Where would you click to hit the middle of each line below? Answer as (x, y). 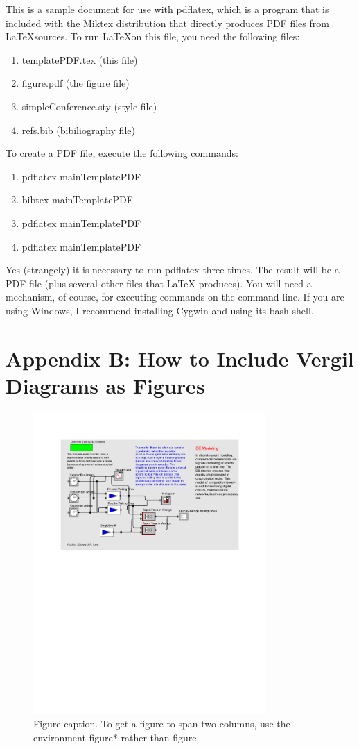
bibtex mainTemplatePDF (77, 200)
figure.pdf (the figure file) (76, 83)
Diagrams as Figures (105, 385)
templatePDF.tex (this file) (80, 59)
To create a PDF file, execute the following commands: (122, 153)
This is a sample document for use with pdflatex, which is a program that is (167, 9)
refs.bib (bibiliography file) (78, 129)
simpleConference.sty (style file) (89, 106)
